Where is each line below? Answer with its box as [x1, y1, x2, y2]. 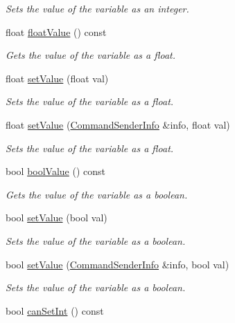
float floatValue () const [6, 24, 107, 39]
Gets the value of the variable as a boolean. [6, 187, 188, 201]
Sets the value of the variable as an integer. [6, 1, 189, 15]
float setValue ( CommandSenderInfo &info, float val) [6, 117, 230, 131]
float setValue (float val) [6, 71, 109, 85]
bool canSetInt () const [6, 303, 104, 317]
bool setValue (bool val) [6, 210, 107, 225]
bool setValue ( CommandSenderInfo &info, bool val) [6, 257, 229, 271]
